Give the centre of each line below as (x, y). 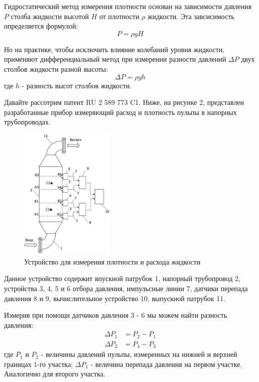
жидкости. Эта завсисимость (191, 16)
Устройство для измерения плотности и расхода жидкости (112, 261)
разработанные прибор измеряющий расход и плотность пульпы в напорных (120, 112)
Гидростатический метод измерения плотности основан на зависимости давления (128, 6)
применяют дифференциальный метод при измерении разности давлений (115, 59)
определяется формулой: (41, 26)
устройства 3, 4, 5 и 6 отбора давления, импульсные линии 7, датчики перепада (126, 288)
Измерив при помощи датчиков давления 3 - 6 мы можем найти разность (116, 315)
